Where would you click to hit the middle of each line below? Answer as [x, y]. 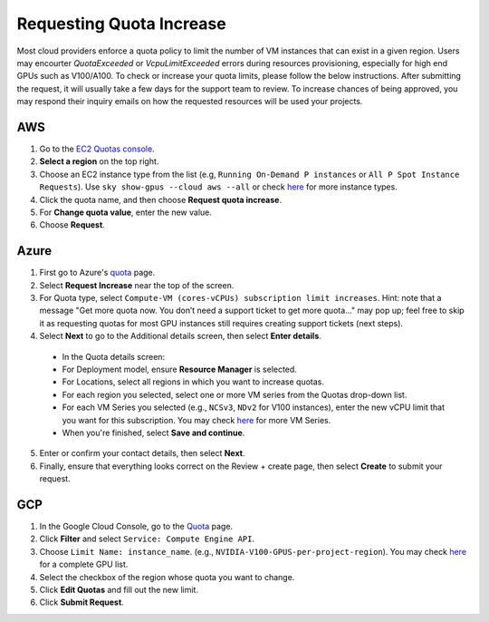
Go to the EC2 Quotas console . [97, 149]
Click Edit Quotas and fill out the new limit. [119, 589]
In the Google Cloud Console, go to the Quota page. [136, 527]
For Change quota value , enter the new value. [126, 212]
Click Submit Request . [81, 602]
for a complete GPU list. [84, 564]
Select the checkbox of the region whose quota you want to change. [167, 577]
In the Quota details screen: [114, 356]
